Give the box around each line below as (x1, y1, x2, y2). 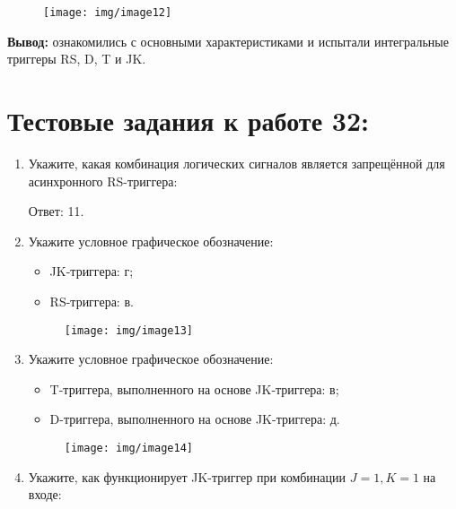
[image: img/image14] (64, 441, 193, 454)
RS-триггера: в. (49, 291, 134, 310)
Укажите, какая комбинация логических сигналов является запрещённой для (28, 153, 445, 172)
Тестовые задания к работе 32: (7, 102, 369, 139)
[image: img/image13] (64, 324, 193, 337)
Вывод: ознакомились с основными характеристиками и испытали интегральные (7, 31, 449, 50)
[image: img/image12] (43, 6, 172, 19)
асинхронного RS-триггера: (28, 171, 178, 190)
